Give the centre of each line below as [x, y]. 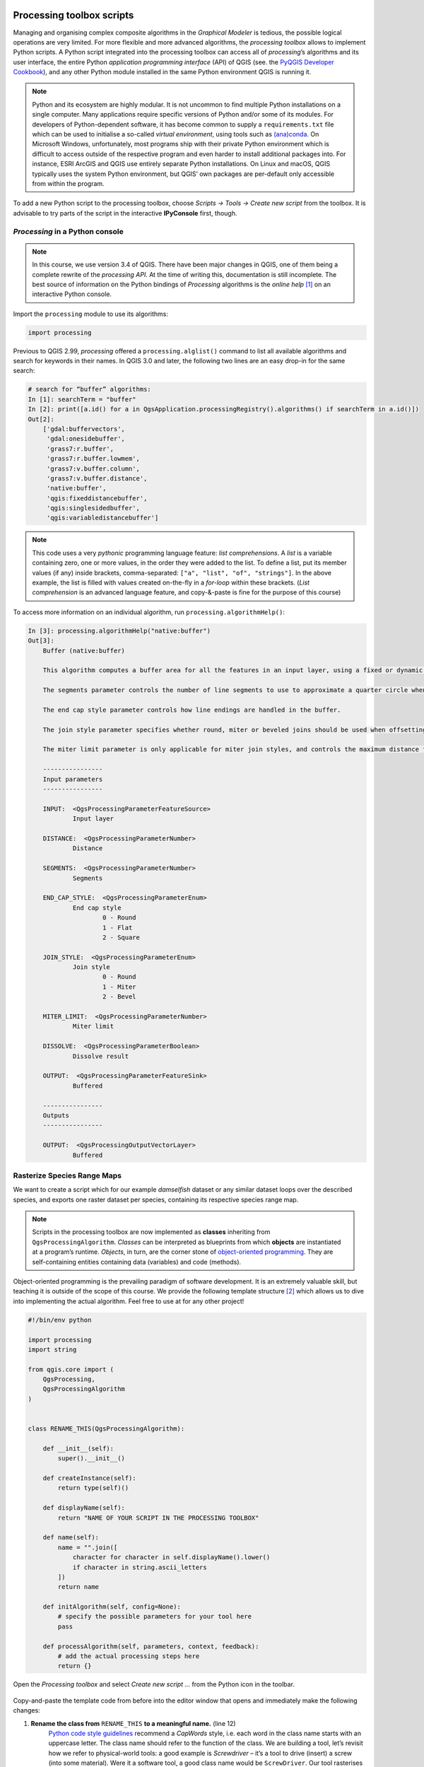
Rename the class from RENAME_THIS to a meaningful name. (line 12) [133, 1723]
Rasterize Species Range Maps [67, 1175]
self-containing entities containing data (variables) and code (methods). [137, 1262]
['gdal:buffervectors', [84, 429]
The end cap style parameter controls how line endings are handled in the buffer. [192, 710]
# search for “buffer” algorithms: [89, 389]
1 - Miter [120, 987]
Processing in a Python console [68, 231]
